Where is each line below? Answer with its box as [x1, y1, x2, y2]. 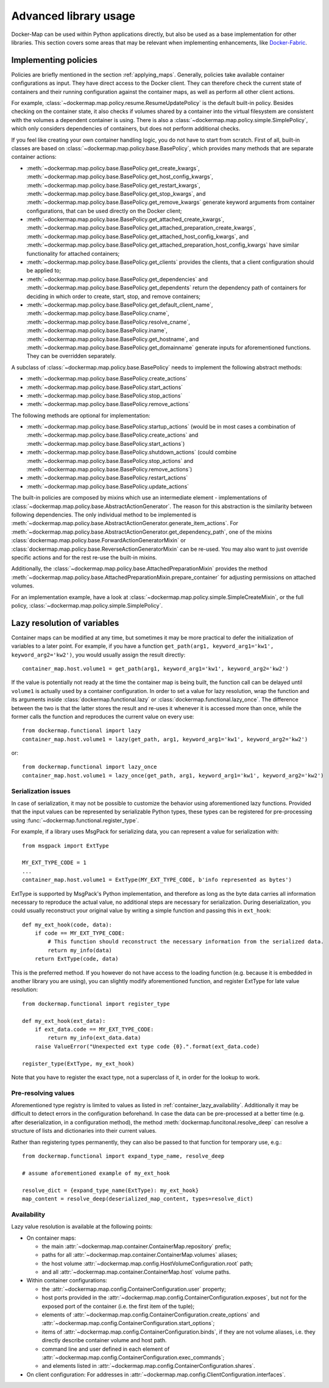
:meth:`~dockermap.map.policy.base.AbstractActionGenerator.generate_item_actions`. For [11, 520, 239, 527]
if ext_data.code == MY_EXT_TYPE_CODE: [34, 1026, 154, 1033]
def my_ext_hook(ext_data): [22, 1017, 106, 1024]
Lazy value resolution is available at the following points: [11, 1223, 153, 1230]
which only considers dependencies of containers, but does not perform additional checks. [11, 125, 241, 133]
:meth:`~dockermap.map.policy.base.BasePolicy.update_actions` [26, 482, 189, 490]
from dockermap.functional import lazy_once [22, 763, 158, 771]
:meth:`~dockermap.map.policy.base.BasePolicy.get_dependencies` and [26, 275, 208, 283]
